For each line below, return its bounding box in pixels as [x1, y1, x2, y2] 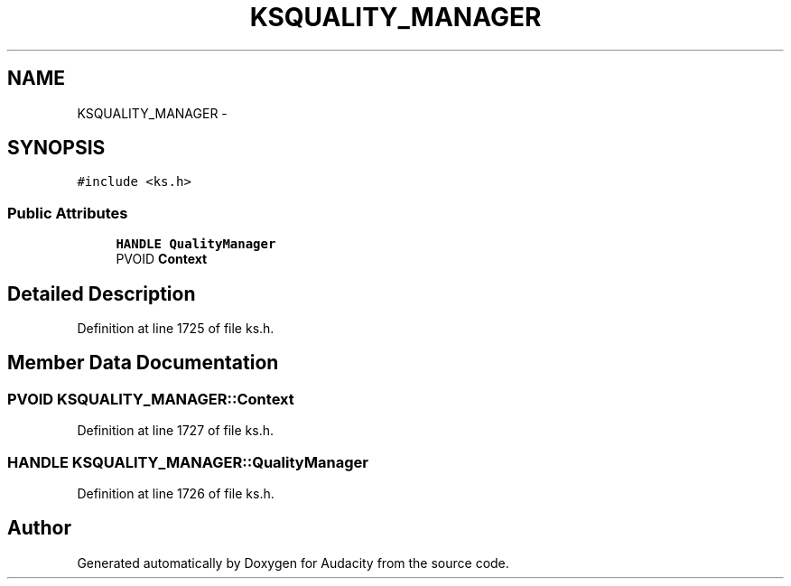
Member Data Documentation [7, 351, 279, 375]
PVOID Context [116, 251, 208, 267]
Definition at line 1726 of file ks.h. [77, 486, 275, 501]
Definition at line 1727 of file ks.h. [77, 423, 275, 439]
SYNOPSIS [7, 136, 106, 160]
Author [7, 516, 71, 540]
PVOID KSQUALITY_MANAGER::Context [7, 389, 294, 408]
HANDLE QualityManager [116, 237, 276, 252]
